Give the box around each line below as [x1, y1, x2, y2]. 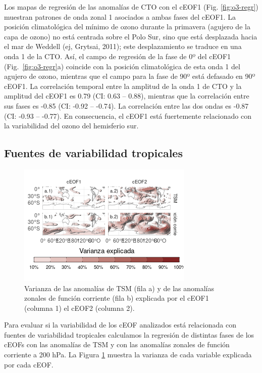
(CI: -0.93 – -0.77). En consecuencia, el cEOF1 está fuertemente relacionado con [4, 110, 251, 121]
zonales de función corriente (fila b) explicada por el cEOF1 [24, 293, 209, 303]
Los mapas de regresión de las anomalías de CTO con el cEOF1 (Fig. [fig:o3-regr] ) [4, 2, 258, 12]
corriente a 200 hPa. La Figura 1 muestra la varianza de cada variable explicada [4, 349, 252, 360]
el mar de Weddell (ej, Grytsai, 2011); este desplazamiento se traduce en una [4, 41, 242, 52]
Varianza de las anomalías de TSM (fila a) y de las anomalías [24, 283, 214, 293]
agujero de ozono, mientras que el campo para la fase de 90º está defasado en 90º [4, 71, 255, 81]
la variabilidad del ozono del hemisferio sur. [4, 120, 139, 131]
